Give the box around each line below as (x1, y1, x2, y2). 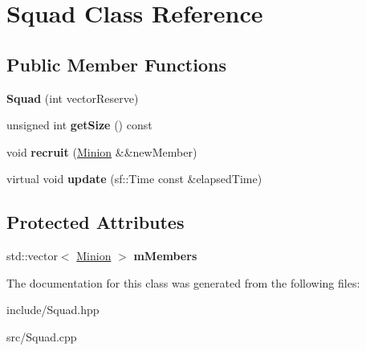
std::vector (6, 247, 58, 264)
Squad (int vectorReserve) (6, 89, 139, 106)
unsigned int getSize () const (6, 116, 152, 133)
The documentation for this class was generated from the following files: (6, 274, 360, 291)
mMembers (133, 247, 197, 264)
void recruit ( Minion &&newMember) (6, 143, 197, 160)
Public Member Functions (6, 51, 226, 76)
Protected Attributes (6, 210, 185, 235)
